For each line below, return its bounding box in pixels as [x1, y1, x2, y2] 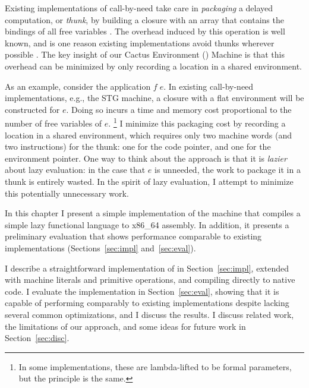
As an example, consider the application [5, 80, 151, 92]
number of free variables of [5, 117, 102, 129]
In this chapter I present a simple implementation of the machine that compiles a [5, 207, 301, 219]
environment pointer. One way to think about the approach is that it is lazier [5, 152, 287, 164]
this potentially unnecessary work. [5, 187, 129, 199]
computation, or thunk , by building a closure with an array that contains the [5, 13, 284, 26]
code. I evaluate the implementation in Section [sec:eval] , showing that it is [5, 285, 279, 297]
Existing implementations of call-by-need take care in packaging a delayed [5, 2, 273, 14]
